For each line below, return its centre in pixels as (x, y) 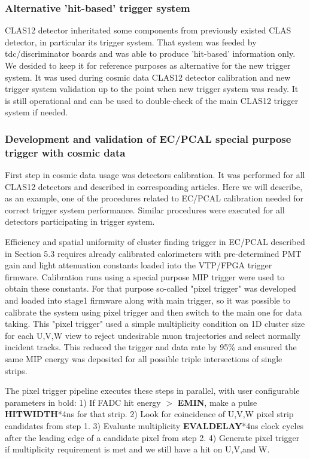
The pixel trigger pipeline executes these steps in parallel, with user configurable (152, 391)
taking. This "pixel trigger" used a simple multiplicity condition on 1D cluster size (155, 324)
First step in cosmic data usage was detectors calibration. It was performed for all (155, 175)
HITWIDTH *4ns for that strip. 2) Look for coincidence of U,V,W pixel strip (149, 414)
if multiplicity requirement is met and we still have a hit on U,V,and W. (137, 449)
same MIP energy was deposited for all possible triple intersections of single (144, 359)
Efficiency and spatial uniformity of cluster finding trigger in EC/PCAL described (155, 242)
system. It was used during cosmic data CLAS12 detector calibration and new (148, 77)
